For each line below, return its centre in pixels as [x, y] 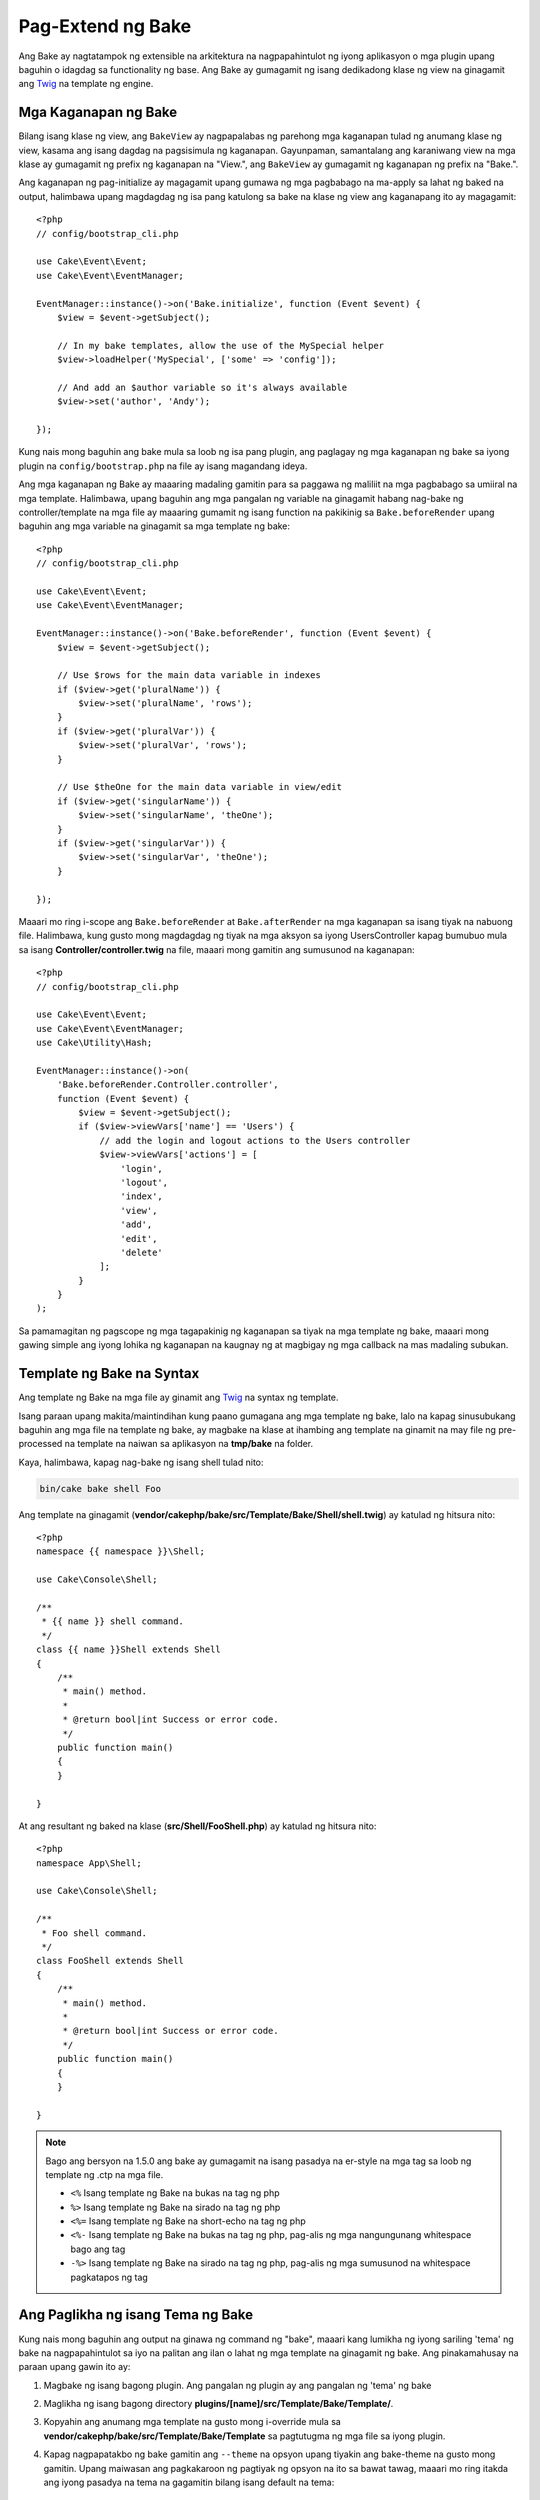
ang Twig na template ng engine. [86, 84]
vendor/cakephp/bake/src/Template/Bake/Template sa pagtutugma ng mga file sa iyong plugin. [244, 2436]
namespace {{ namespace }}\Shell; [120, 1551]
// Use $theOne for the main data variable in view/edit [199, 787]
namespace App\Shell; [89, 1863]
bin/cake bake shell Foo [100, 1488]
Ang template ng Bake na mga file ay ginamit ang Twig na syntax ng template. [178, 1397]
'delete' [142, 1252]
